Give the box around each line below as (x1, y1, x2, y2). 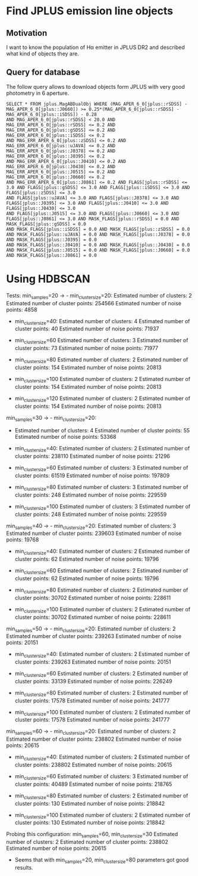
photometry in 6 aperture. (6, 89, 70, 97)
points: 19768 (6, 536, 39, 543)
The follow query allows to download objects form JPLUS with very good (6, 83, 186, 90)
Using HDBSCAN (6, 273, 90, 286)
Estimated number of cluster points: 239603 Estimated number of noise (6, 530, 182, 537)
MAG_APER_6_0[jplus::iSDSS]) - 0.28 (6, 112, 97, 117)
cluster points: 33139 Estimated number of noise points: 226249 (14, 677, 172, 685)
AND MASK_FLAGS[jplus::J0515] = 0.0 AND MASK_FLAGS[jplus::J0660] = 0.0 (6, 247, 190, 253)
